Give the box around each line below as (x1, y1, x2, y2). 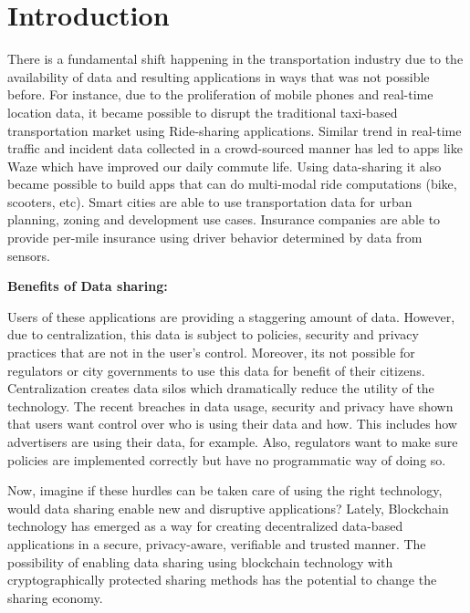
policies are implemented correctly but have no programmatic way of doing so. (7, 450, 446, 469)
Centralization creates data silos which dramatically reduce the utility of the (7, 379, 434, 398)
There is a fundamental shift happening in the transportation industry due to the (7, 49, 464, 68)
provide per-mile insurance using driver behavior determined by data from (7, 228, 423, 247)
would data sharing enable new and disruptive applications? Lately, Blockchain (7, 498, 449, 517)
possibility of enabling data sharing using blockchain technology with (7, 552, 393, 571)
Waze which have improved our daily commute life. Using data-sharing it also (7, 156, 442, 175)
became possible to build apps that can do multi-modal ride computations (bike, (7, 174, 457, 193)
